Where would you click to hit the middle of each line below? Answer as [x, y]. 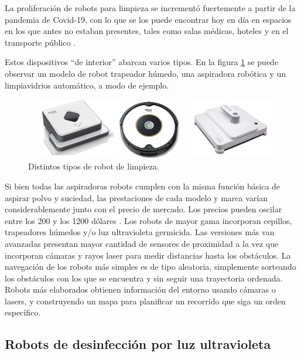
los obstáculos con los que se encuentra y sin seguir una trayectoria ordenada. [144, 278]
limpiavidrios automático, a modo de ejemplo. [87, 85]
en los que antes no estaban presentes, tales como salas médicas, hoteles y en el [147, 31]
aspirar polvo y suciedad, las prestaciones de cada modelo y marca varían [136, 197]
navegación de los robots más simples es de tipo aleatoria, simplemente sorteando [150, 267]
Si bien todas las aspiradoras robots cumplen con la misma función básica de [143, 186]
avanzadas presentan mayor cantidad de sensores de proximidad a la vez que [142, 243]
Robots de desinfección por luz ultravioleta [138, 344]
